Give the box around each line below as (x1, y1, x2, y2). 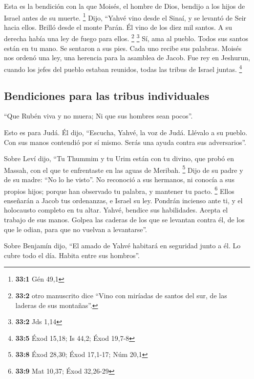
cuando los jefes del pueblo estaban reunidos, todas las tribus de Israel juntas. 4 (4, 62, 242, 74)
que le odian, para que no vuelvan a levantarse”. (4, 224, 147, 234)
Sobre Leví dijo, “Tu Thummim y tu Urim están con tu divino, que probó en (4, 153, 234, 164)
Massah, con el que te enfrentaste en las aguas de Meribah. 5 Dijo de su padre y (4, 163, 243, 175)
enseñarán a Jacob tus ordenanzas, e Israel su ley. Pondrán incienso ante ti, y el (4, 195, 243, 205)
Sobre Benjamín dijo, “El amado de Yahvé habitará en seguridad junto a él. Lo (4, 240, 241, 251)
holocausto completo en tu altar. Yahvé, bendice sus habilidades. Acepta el (4, 205, 228, 215)
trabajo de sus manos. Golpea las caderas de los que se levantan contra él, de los (4, 214, 245, 224)
